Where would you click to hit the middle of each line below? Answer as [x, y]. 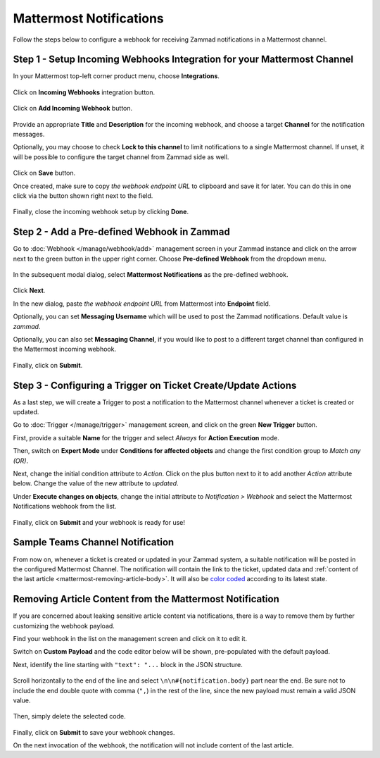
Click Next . [29, 291]
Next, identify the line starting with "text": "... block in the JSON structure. [128, 664]
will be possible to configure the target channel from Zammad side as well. [121, 157]
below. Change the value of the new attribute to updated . [96, 483]
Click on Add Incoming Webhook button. [73, 108]
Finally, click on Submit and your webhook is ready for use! [99, 522]
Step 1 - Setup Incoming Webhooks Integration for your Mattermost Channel [183, 60]
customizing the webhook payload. [64, 626]
